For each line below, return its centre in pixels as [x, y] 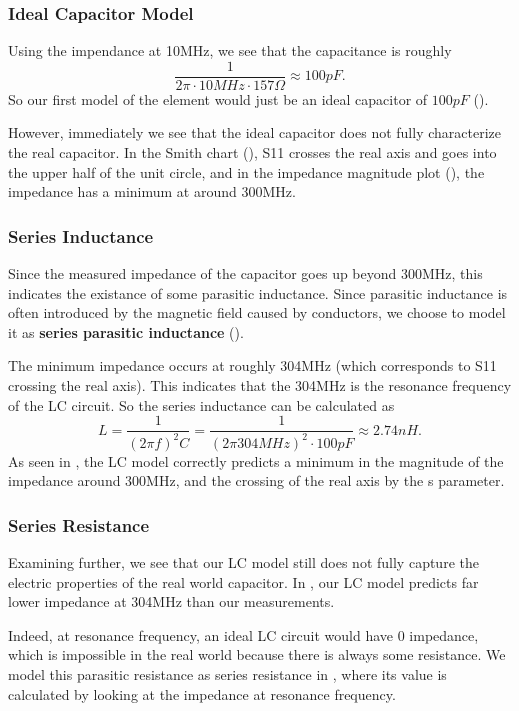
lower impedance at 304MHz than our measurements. [171, 601]
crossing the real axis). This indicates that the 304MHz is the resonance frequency [260, 385]
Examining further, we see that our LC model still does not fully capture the [243, 562]
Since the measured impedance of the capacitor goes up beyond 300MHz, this [245, 273]
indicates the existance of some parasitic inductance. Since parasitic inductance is [258, 292]
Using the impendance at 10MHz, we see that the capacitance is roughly [230, 50]
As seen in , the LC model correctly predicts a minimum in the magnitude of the [256, 460]
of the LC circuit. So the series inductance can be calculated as [201, 404]
